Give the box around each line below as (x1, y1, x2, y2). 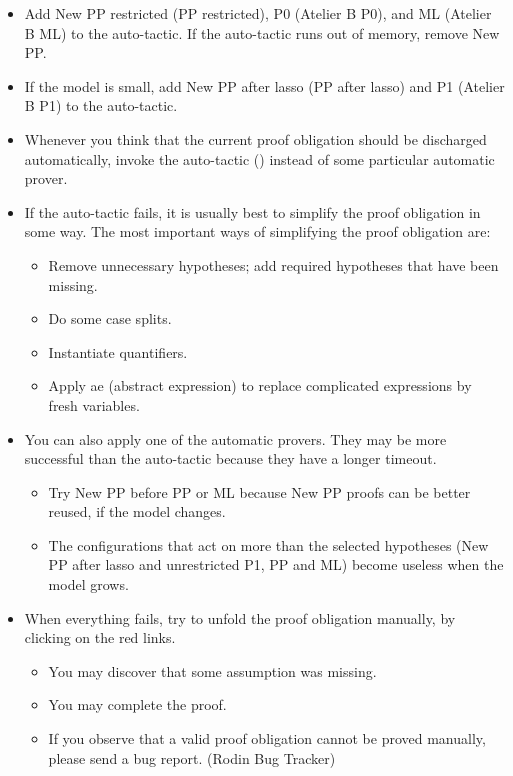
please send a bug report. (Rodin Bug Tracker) (48, 747, 336, 768)
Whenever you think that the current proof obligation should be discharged (24, 128, 487, 149)
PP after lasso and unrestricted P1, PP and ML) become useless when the (48, 554, 504, 575)
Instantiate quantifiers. (48, 341, 188, 362)
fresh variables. (48, 394, 140, 415)
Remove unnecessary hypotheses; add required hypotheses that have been (48, 254, 499, 275)
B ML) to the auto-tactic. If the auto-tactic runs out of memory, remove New (24, 22, 500, 43)
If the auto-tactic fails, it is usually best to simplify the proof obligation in (24, 201, 481, 222)
